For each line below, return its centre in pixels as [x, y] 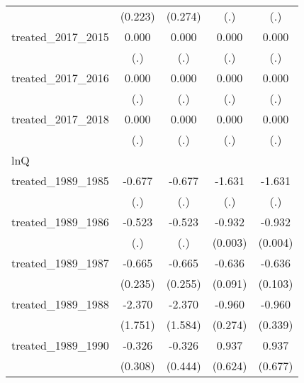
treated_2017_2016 [60, 78]
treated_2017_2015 [60, 37]
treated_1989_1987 [60, 263]
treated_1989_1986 [60, 222]
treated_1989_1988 [60, 304]
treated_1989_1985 [60, 181]
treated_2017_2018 [60, 119]
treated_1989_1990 [60, 345]
